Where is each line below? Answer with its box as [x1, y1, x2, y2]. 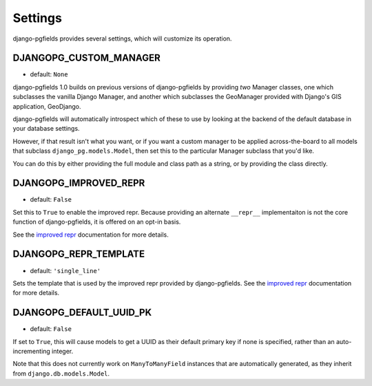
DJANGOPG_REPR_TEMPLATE [12, 248, 145, 260]
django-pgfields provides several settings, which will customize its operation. [12, 34, 232, 43]
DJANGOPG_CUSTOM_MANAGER [12, 52, 161, 64]
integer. [52, 347, 74, 356]
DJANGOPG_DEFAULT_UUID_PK [12, 307, 152, 319]
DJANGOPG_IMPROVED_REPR [12, 178, 145, 189]
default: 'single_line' [30, 266, 101, 275]
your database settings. [12, 125, 80, 133]
